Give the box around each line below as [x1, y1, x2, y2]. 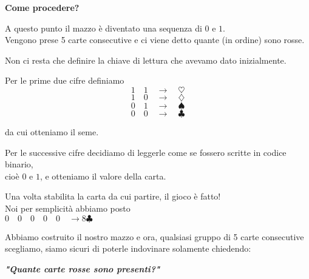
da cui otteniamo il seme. [5, 125, 99, 138]
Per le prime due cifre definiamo [5, 74, 124, 87]
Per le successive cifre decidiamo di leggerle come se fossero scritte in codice [5, 146, 287, 158]
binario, [5, 158, 33, 170]
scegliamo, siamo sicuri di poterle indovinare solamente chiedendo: [5, 242, 251, 255]
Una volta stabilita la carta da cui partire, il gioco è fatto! [5, 190, 221, 203]
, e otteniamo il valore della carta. [39, 169, 166, 182]
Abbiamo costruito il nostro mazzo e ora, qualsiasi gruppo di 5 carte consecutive [5, 230, 304, 243]
